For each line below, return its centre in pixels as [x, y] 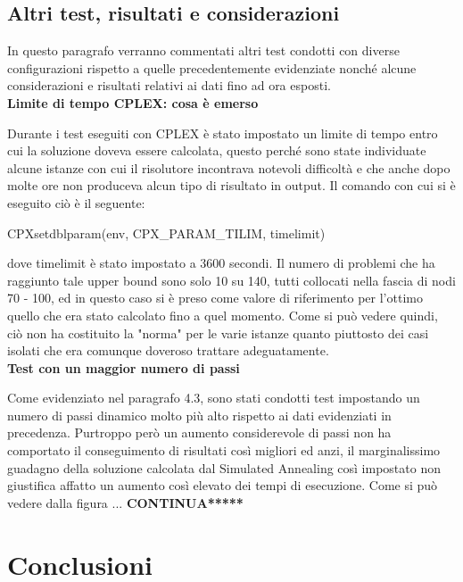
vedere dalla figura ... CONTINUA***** [125, 502]
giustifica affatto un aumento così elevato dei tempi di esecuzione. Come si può [223, 485]
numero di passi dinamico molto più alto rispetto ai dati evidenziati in [199, 415]
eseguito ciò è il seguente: [76, 202]
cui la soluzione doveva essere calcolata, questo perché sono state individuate [217, 150]
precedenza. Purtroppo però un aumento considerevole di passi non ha [199, 432]
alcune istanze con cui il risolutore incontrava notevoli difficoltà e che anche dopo [229, 167]
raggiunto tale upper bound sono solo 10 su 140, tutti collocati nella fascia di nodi [231, 280]
